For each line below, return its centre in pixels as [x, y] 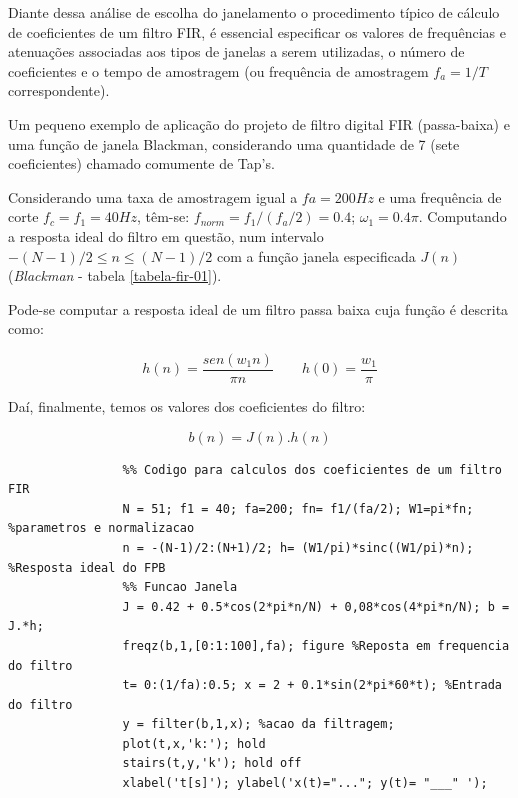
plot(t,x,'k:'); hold [194, 743]
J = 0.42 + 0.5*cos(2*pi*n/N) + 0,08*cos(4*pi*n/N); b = [316, 606]
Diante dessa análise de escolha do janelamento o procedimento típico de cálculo [254, 12]
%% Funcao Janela [180, 587]
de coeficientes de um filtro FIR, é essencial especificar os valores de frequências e [257, 31]
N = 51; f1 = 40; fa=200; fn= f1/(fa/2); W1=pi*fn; [298, 508]
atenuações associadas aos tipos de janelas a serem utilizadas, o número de [236, 51]
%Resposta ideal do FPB [87, 567]
